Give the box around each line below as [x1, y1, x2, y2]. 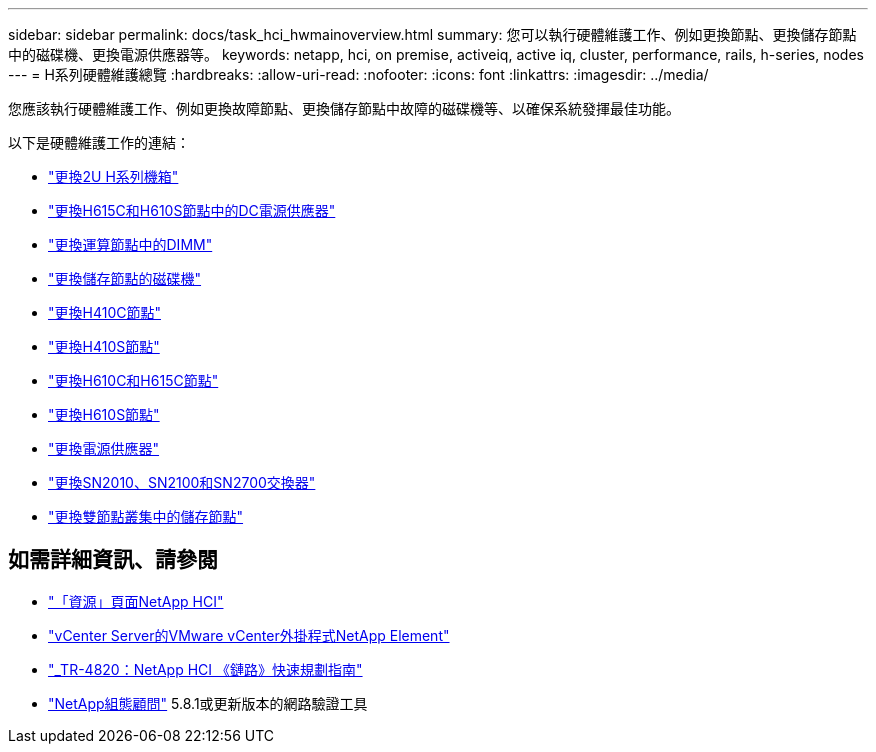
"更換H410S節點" [48, 338, 160, 355]
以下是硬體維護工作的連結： [8, 134, 190, 151]
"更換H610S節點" [48, 406, 160, 423]
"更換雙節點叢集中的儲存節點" [48, 508, 244, 525]
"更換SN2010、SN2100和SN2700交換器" [48, 474, 316, 491]
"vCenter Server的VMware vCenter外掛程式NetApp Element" [48, 626, 450, 644]
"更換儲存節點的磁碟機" [48, 270, 202, 287]
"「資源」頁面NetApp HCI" [48, 592, 224, 610]
